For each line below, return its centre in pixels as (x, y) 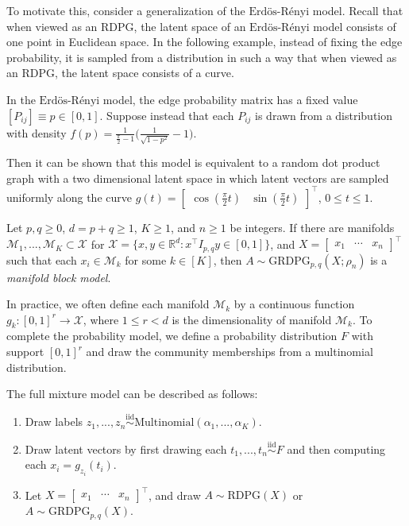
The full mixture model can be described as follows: (132, 394)
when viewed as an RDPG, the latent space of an (126, 26)
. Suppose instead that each (167, 115)
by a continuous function (294, 304)
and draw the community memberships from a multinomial (230, 352)
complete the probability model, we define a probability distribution (172, 336)
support (25, 352)
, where (101, 319)
